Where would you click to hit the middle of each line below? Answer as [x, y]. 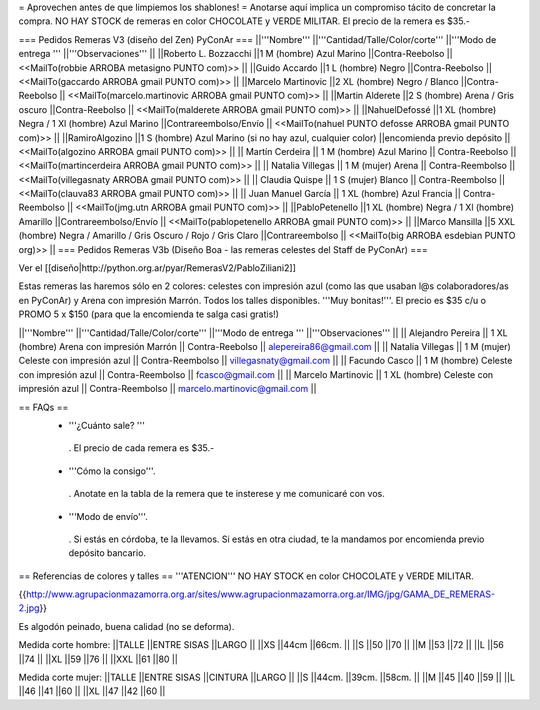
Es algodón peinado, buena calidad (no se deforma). [126, 626]
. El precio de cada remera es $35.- [141, 448]
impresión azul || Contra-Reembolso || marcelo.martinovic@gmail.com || [167, 389]
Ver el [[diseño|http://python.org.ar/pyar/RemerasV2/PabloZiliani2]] [157, 268]
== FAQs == [43, 407]
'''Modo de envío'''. [108, 516]
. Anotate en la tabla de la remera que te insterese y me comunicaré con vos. [226, 494]
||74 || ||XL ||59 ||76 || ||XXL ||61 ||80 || [98, 659]
